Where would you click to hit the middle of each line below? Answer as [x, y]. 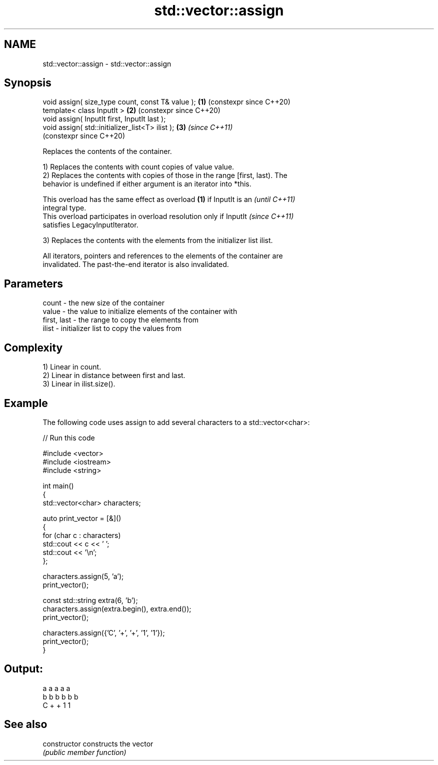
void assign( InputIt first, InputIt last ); [104, 119]
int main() [58, 485]
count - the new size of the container [103, 303]
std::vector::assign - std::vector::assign [107, 63]
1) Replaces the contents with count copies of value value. [138, 167]
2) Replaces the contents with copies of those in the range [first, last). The [165, 175]
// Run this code [69, 437]
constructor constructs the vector [98, 743]
